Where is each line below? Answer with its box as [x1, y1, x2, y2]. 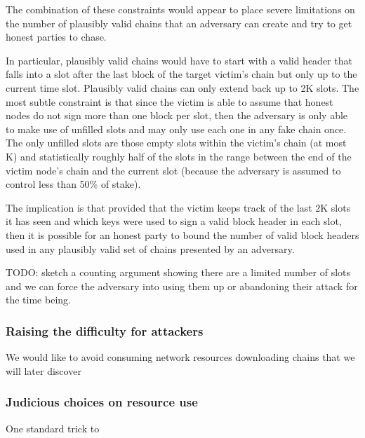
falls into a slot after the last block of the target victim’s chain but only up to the [6, 67, 357, 81]
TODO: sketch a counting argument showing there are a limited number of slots [6, 265, 351, 280]
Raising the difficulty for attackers [6, 322, 204, 339]
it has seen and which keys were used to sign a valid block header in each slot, [6, 214, 342, 228]
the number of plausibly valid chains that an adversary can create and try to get [6, 15, 352, 30]
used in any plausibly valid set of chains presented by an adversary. [6, 241, 295, 256]
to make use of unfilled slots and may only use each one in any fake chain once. [6, 121, 347, 136]
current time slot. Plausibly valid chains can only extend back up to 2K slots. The [6, 80, 359, 95]
